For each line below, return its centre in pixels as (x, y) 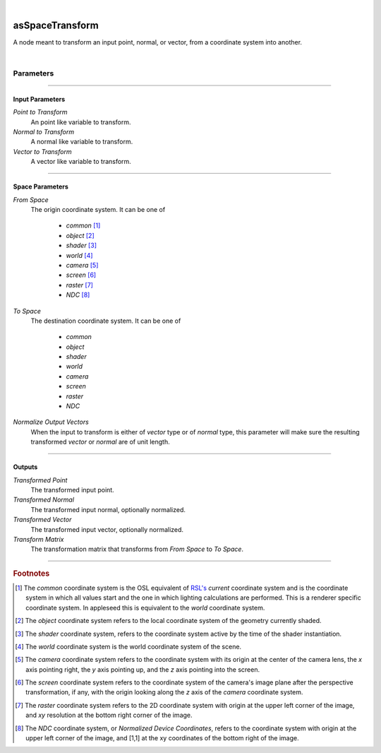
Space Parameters (41, 186)
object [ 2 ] (80, 235)
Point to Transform (40, 112)
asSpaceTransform (56, 25)
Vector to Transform (42, 151)
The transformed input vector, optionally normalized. (107, 529)
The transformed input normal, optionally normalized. (108, 509)
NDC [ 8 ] (78, 295)
